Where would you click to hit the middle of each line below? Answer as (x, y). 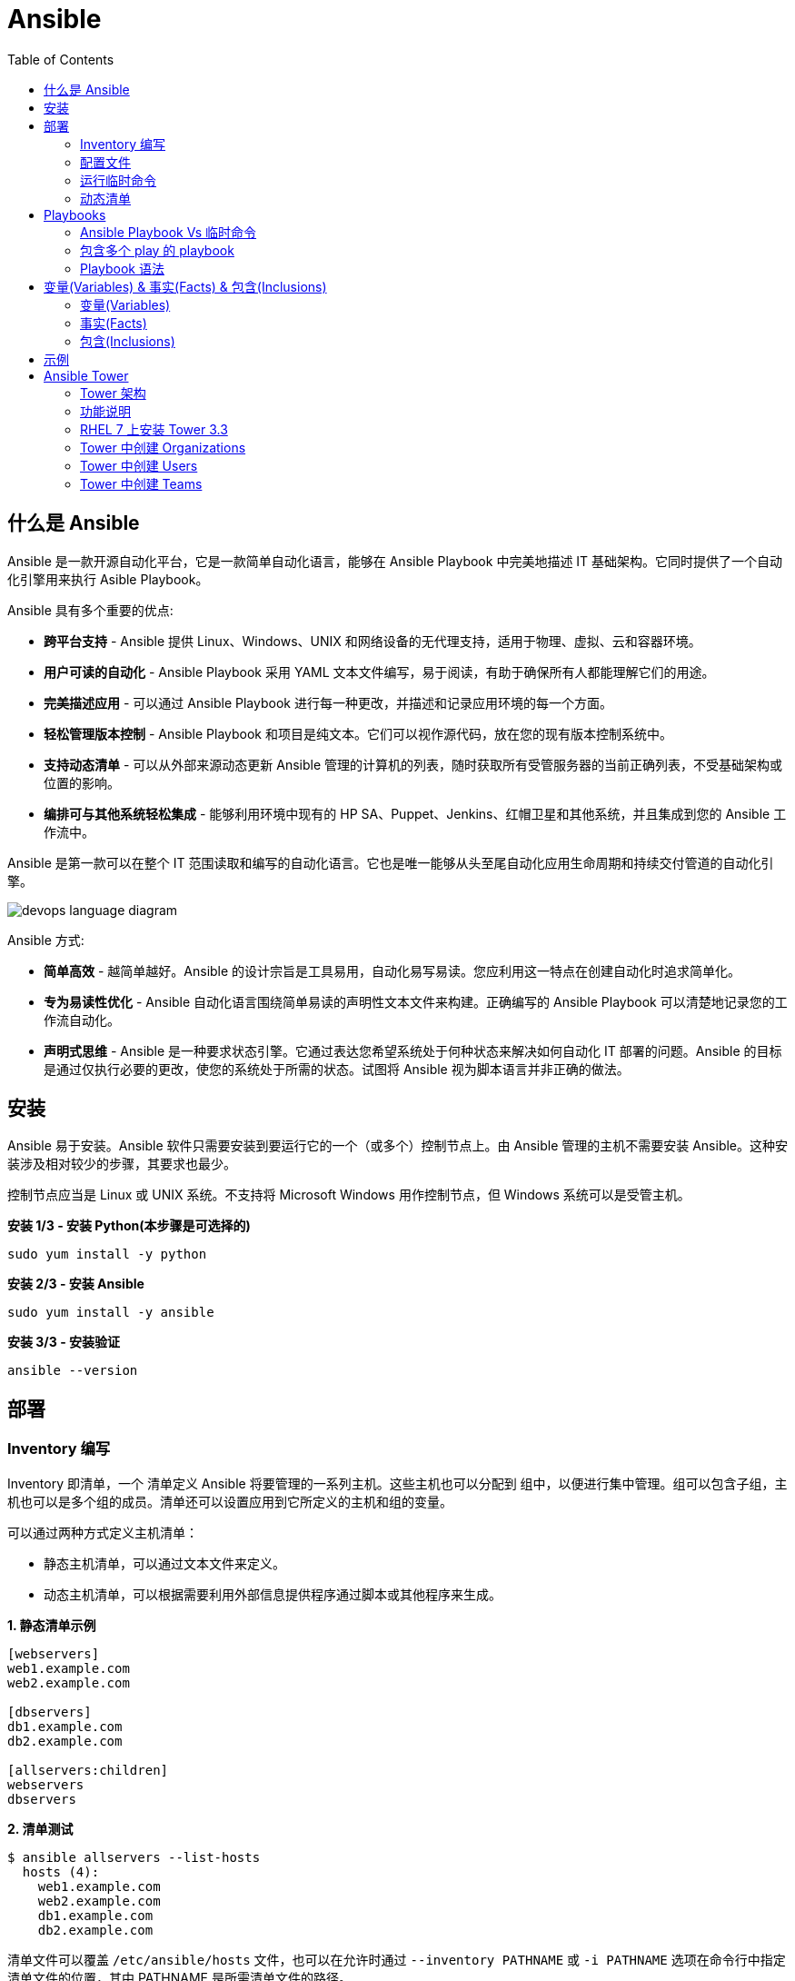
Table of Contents (61, 59)
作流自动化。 (82, 1020)
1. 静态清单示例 (52, 1625)
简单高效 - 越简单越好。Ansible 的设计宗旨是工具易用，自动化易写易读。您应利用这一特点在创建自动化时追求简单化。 (393, 971)
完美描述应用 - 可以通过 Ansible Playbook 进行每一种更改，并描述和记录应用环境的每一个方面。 (328, 702)
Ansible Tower (86, 375)
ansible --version (73, 1371)
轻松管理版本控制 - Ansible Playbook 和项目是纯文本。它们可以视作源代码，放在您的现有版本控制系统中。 (358, 733)
